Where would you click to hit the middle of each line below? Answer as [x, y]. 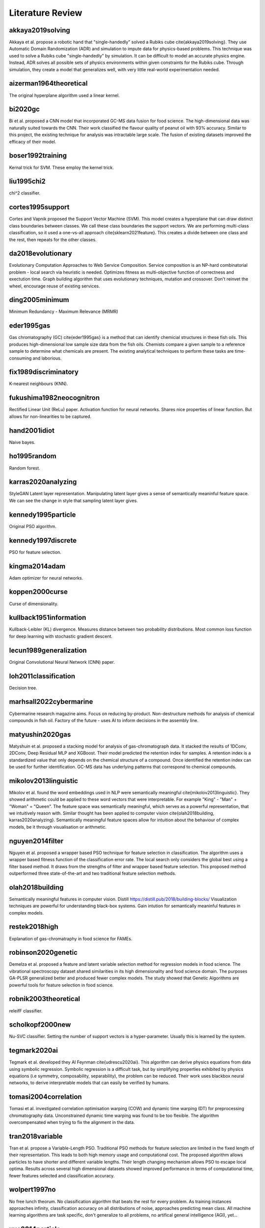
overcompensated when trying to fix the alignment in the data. [72, 1122]
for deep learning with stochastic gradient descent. [61, 636]
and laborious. [47, 358]
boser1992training [38, 155]
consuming [20, 358]
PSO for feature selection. [35, 552]
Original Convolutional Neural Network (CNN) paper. [62, 662]
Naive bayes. [22, 442]
